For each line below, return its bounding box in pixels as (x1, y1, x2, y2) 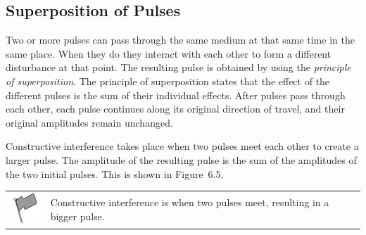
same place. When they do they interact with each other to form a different (6, 46, 332, 61)
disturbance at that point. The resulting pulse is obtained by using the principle (6, 60, 351, 75)
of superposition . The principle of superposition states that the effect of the (6, 73, 330, 88)
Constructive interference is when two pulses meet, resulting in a (50, 194, 329, 209)
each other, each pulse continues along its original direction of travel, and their (6, 101, 345, 116)
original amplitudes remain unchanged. (6, 115, 173, 129)
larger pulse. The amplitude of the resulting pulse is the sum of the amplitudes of (6, 152, 357, 167)
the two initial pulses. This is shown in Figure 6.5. (6, 166, 224, 181)
